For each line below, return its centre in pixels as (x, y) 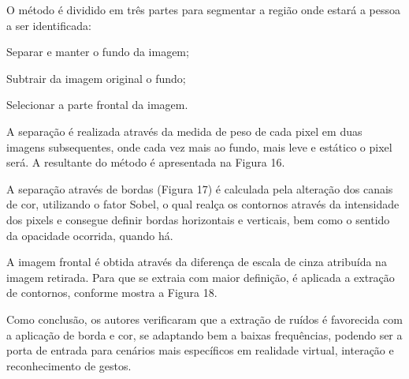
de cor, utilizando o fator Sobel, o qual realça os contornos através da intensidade (203, 204)
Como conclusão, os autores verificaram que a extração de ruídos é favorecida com (204, 319)
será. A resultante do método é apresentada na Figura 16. (146, 162)
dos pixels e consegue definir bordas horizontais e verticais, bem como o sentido (198, 219)
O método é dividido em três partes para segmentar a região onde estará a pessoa (203, 9)
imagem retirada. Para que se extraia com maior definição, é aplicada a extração (201, 277)
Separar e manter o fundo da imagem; (98, 52)
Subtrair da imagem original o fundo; (96, 78)
